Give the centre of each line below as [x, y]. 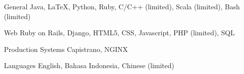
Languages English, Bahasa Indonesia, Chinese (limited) [89, 65]
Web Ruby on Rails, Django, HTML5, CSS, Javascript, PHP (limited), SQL [120, 33]
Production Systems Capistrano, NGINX [66, 49]
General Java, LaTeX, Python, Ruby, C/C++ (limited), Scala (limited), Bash [122, 6]
